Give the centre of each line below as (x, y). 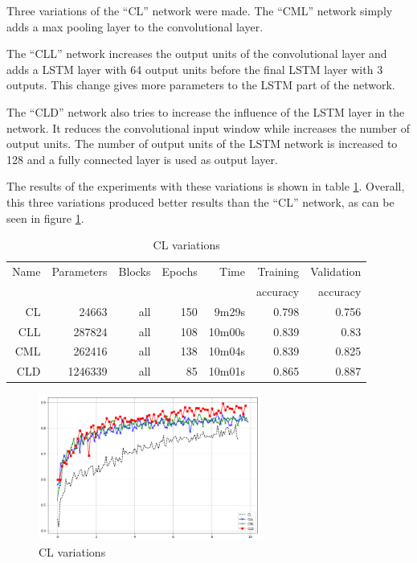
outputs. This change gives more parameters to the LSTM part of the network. (201, 85)
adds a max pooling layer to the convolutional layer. (135, 26)
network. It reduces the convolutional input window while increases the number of (208, 127)
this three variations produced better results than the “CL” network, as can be (200, 201)
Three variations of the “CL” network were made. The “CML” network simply (200, 10)
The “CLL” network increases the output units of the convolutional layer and (197, 53)
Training (278, 271)
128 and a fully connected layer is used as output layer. (142, 159)
